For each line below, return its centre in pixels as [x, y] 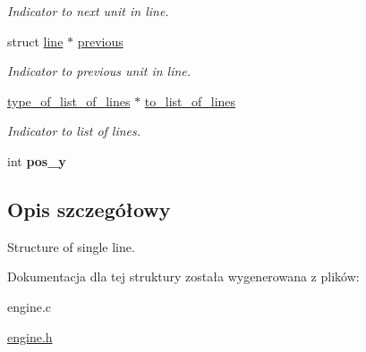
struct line [35, 41]
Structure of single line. [71, 246]
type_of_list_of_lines [69, 101]
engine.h [30, 336]
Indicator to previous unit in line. [99, 71]
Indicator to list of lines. [74, 131]
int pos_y [37, 160]
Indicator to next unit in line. [88, 11]
